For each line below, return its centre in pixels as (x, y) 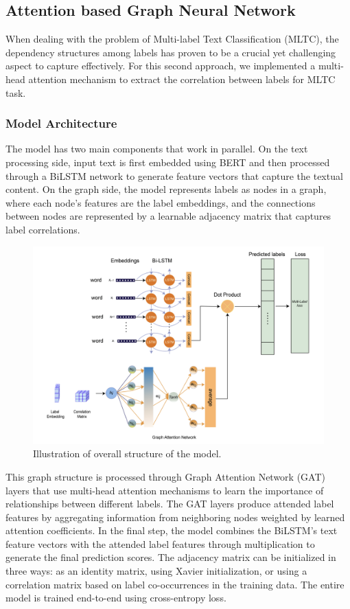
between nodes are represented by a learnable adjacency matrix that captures (168, 216)
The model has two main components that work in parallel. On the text (157, 149)
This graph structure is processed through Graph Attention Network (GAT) (165, 476)
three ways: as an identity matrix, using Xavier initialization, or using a (156, 571)
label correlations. (43, 229)
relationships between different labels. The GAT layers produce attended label (170, 504)
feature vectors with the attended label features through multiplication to (160, 543)
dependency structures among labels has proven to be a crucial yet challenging (171, 52)
